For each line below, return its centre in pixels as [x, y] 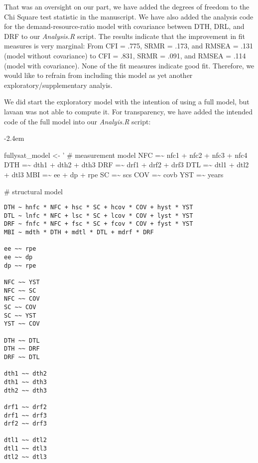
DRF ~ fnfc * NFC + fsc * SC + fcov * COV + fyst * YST [99, 224]
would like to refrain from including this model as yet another [98, 75]
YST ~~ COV [22, 324]
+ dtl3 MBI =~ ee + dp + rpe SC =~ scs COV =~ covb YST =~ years [114, 174]
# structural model [33, 191]
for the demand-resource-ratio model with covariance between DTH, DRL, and [124, 26]
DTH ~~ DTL [22, 340]
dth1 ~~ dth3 [25, 382]
